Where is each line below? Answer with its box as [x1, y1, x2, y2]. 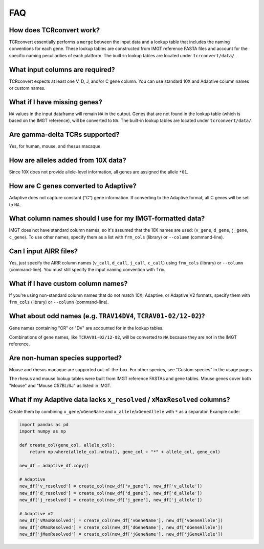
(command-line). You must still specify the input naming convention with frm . [9, 267, 165, 273]
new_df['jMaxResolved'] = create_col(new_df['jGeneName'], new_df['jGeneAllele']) [19, 531, 223, 537]
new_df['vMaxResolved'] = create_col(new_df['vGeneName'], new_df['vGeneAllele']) [19, 518, 223, 524]
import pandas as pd [19, 422, 68, 427]
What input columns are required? [9, 65, 115, 73]
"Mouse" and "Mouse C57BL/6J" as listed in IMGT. [9, 382, 112, 388]
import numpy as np [19, 429, 66, 434]
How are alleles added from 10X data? [9, 156, 127, 165]
